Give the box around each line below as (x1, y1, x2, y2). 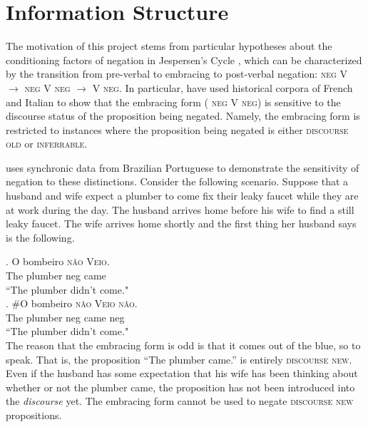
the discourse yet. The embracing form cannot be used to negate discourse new (6, 393, 354, 408)
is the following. (6, 230, 75, 245)
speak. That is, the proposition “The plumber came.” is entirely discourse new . (6, 351, 352, 366)
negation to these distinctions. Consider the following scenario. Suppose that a (6, 174, 349, 189)
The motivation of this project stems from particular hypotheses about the (6, 38, 332, 53)
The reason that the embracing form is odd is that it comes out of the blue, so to (6, 338, 361, 352)
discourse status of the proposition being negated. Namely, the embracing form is (6, 108, 360, 123)
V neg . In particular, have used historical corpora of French (92, 80, 353, 95)
